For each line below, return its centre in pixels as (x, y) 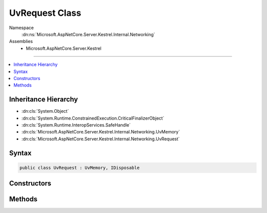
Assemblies (21, 42)
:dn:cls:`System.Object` (45, 111)
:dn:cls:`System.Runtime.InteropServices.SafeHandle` (76, 125)
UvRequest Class (45, 13)
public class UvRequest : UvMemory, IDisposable (80, 168)
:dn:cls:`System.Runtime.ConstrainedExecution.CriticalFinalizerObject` (93, 118)
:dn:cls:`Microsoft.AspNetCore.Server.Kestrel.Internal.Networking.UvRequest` (101, 139)
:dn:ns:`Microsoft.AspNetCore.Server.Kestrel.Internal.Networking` (88, 34)
